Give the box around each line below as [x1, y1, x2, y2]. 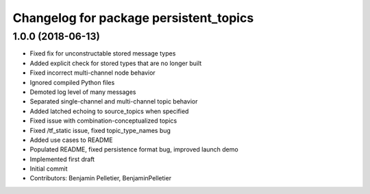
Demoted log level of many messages [29, 88, 136, 96]
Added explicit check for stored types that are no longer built [29, 59, 202, 67]
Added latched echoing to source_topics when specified [29, 107, 189, 115]
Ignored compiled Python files [29, 78, 115, 86]
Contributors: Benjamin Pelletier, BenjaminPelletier [29, 174, 171, 182]
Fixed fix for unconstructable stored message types [29, 49, 176, 58]
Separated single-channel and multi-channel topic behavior [29, 97, 198, 106]
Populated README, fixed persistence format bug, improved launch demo [29, 145, 239, 154]
